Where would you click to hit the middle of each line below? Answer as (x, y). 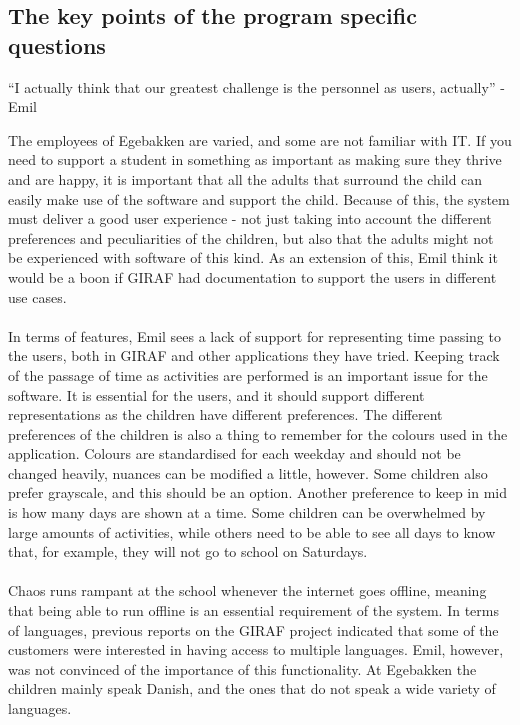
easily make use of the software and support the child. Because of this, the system (259, 198)
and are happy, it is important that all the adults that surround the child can (245, 178)
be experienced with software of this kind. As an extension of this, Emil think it (253, 257)
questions (57, 44)
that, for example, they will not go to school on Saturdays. (188, 551)
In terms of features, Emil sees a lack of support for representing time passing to (254, 335)
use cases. (37, 296)
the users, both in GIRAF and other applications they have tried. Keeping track (254, 355)
